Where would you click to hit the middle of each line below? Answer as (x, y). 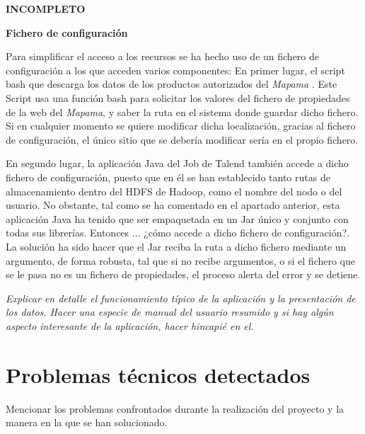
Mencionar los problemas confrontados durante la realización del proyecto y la (175, 408)
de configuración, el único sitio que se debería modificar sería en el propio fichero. (182, 139)
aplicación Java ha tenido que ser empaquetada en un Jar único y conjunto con (177, 218)
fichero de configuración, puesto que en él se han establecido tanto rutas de (168, 177)
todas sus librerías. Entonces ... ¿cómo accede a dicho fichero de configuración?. (178, 233)
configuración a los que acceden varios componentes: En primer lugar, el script (175, 70)
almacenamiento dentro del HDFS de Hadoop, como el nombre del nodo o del (174, 191)
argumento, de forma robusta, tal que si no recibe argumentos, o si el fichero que (181, 260)
